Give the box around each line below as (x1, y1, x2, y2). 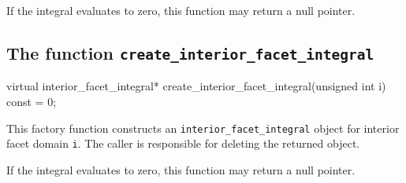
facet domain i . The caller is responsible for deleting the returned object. (6, 135, 360, 152)
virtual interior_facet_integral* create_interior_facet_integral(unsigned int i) (6, 78, 386, 94)
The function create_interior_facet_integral (6, 40, 374, 64)
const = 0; (6, 93, 57, 109)
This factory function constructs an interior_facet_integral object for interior (6, 119, 400, 136)
